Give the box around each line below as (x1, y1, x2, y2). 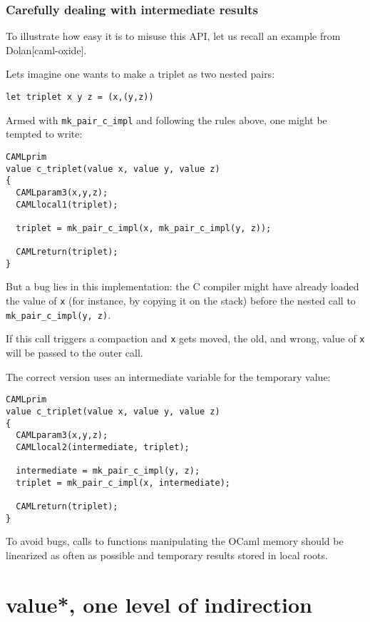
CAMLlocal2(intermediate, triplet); (16, 442, 190, 452)
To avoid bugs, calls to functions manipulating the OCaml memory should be (6, 534, 344, 549)
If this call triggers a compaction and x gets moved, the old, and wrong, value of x (6, 331, 365, 346)
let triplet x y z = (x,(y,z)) (6, 92, 154, 102)
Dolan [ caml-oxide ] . (6, 42, 87, 57)
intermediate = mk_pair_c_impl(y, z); (16, 466, 200, 476)
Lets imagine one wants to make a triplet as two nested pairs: (6, 66, 275, 81)
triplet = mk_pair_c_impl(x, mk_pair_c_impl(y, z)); (16, 223, 272, 233)
